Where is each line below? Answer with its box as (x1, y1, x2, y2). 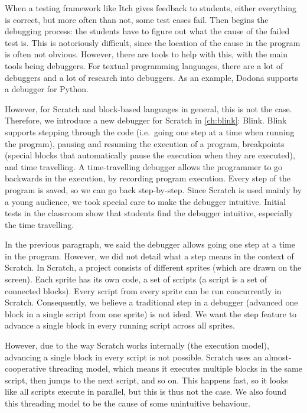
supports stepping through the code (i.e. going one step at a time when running (5, 125, 295, 138)
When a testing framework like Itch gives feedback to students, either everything (5, 2, 296, 14)
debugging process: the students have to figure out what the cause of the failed (5, 25, 290, 37)
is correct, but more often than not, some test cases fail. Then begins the (5, 13, 269, 25)
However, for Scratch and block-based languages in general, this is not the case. (5, 102, 292, 115)
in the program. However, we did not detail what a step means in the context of (5, 249, 294, 262)
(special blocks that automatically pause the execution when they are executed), (5, 149, 295, 161)
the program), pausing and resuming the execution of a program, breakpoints (5, 137, 285, 149)
